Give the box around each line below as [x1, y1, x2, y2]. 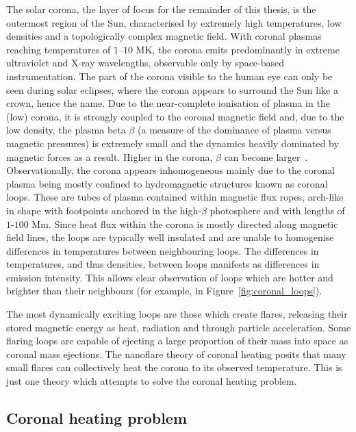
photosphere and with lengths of [209, 203, 345, 217]
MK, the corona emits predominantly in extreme [136, 42, 340, 56]
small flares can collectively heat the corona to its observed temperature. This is [6, 360, 342, 374]
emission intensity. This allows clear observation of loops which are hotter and [6, 270, 333, 284]
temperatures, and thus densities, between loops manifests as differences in [6, 257, 320, 271]
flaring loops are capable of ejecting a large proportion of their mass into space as [6, 333, 348, 348]
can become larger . [224, 149, 308, 164]
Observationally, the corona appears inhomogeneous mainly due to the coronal [6, 163, 335, 177]
